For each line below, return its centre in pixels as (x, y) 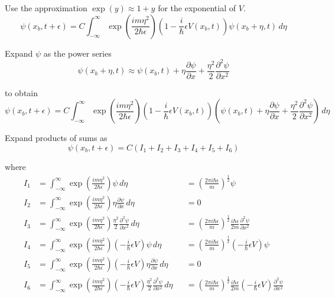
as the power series (77, 53)
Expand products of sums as (56, 138)
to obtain (22, 92)
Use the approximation (46, 8)
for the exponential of (197, 8)
